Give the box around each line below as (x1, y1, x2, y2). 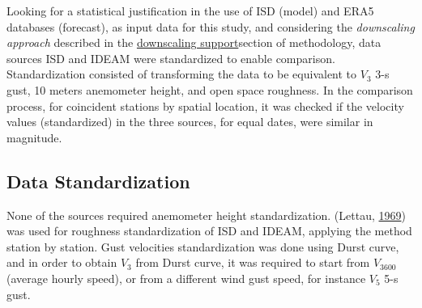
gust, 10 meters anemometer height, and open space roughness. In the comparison (6, 81, 413, 98)
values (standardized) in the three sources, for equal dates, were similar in (6, 113, 373, 130)
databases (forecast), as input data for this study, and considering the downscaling (6, 18, 415, 35)
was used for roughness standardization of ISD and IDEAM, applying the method (6, 222, 412, 239)
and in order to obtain (6, 254, 117, 271)
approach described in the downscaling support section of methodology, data (6, 34, 382, 51)
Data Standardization (6, 168, 190, 193)
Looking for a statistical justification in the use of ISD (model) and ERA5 (6, 2, 374, 19)
